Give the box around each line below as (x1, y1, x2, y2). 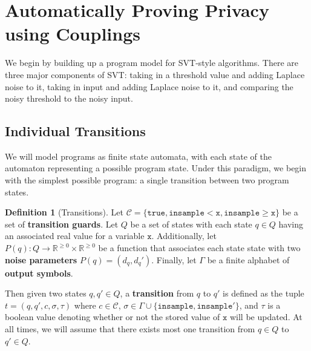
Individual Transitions (5, 122, 146, 140)
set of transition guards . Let (5, 217, 119, 230)
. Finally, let (151, 253, 197, 266)
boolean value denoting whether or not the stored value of (5, 310, 220, 323)
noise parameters (5, 253, 77, 266)
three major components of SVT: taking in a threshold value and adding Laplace (5, 68, 305, 80)
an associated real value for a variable (5, 229, 145, 242)
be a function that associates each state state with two (98, 241, 301, 254)
